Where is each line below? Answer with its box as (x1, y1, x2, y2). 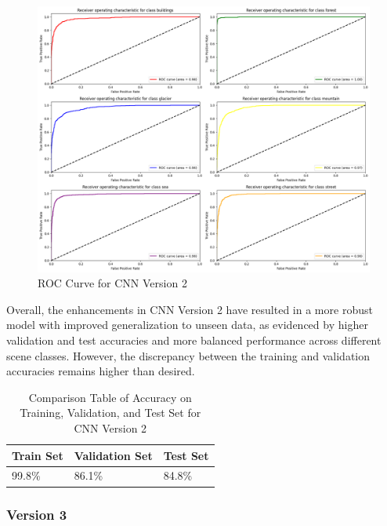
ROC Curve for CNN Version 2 (38, 275, 187, 291)
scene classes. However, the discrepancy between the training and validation (6, 347, 371, 363)
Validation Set (74, 447, 153, 463)
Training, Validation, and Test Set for (20, 404, 201, 421)
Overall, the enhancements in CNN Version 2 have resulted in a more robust (6, 301, 373, 317)
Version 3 (6, 504, 67, 524)
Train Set (12, 447, 63, 463)
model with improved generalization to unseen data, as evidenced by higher (6, 316, 368, 333)
